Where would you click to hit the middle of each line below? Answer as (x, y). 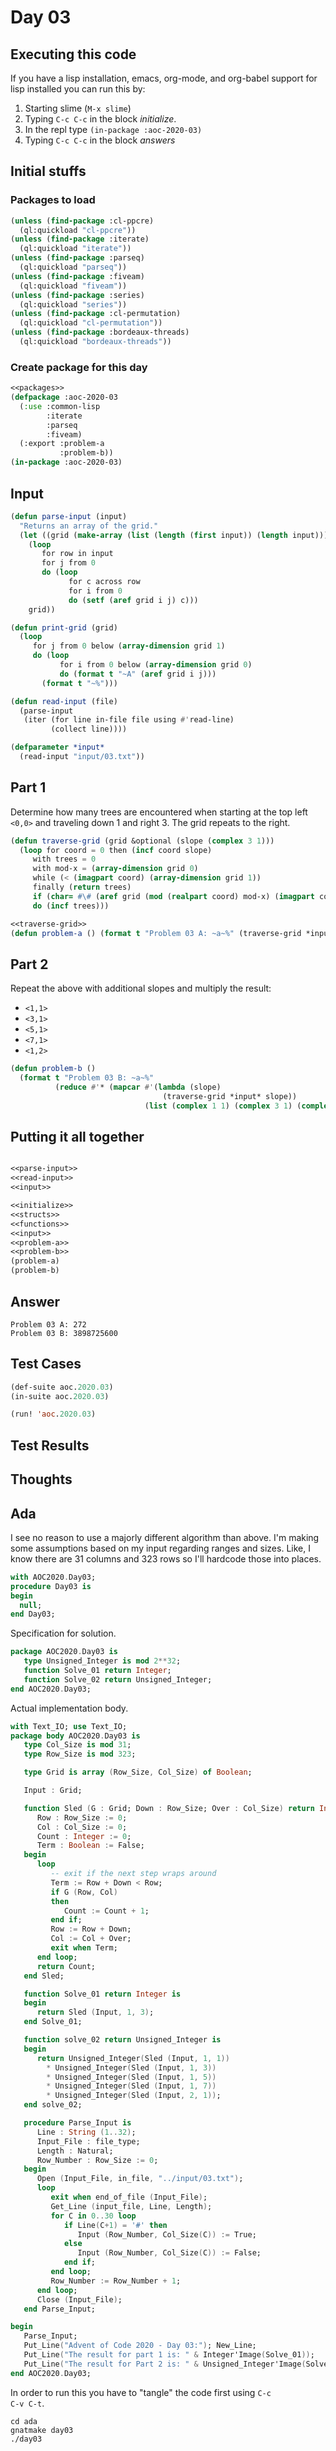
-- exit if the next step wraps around (133, 1874)
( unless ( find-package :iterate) (80, 239)
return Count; (66, 1966)
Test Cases (46, 1364)
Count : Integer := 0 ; (84, 1836)
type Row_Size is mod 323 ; (80, 1754)
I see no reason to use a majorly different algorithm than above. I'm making (165, 1537)
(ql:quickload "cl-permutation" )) (91, 323)
